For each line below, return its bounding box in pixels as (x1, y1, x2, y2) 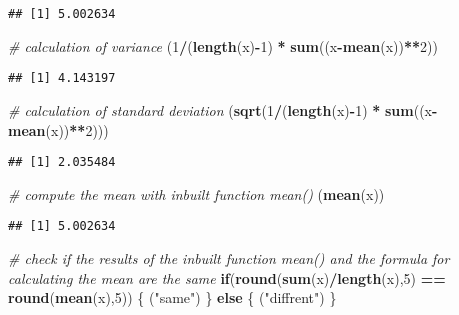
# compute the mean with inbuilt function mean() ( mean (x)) (8, 183, 385, 204)
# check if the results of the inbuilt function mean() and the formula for (8, 248, 450, 268)
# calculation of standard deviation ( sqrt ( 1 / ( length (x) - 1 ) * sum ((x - (8, 99, 438, 120)
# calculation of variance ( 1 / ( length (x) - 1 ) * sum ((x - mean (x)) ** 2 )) (8, 35, 438, 56)
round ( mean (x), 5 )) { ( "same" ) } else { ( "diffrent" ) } (8, 287, 337, 308)
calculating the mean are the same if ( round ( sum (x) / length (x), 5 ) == (8, 267, 446, 288)
